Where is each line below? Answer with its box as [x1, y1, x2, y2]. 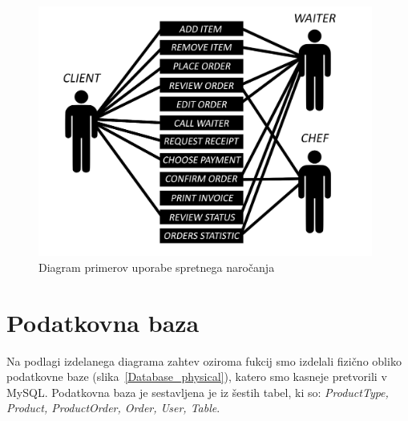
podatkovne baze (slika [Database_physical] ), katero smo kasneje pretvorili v [6, 368, 387, 385]
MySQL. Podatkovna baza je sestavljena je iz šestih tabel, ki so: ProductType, [6, 383, 389, 400]
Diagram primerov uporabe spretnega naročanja [38, 258, 275, 275]
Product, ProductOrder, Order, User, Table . [6, 399, 220, 416]
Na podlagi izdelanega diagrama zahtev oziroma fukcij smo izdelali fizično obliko [6, 352, 402, 369]
